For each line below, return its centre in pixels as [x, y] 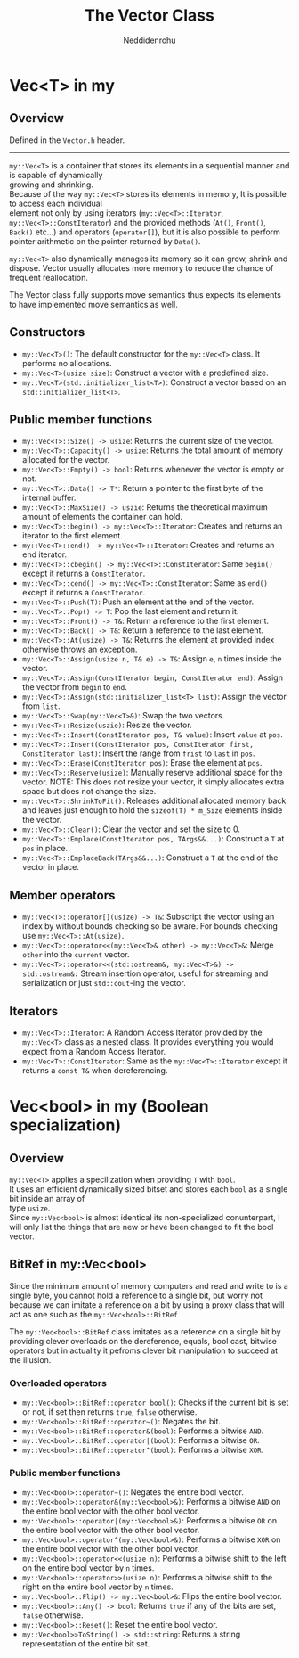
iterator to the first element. [72, 536]
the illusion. [30, 1359]
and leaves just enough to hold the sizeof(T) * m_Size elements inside [152, 810]
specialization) [65, 1125]
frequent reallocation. [49, 277]
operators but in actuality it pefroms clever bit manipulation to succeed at [144, 1350]
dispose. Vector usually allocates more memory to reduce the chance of [141, 267]
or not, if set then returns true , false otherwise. [109, 1412]
